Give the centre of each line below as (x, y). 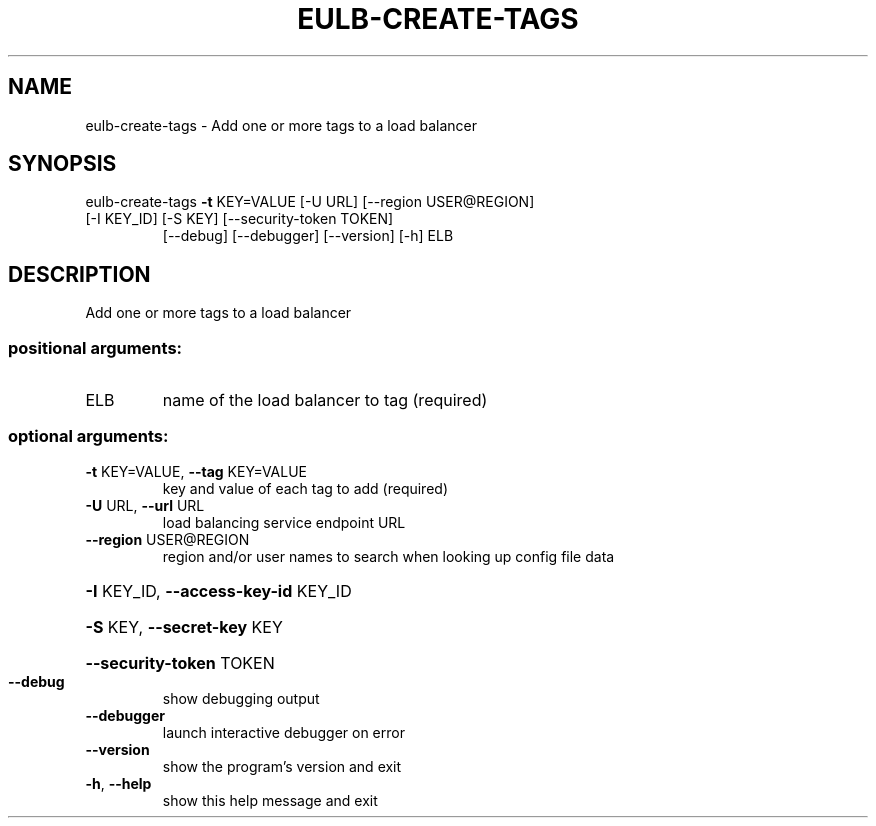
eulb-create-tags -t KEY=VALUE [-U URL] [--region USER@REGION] (310, 202)
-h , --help (118, 783)
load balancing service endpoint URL (284, 522)
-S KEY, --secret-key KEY (184, 626)
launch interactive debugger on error (283, 732)
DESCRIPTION (79, 274)
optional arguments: (88, 436)
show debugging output (241, 698)
